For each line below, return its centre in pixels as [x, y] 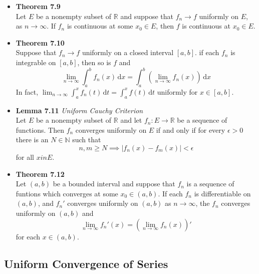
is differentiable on [222, 193]
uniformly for [177, 91]
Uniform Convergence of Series [86, 263]
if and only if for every [191, 129]
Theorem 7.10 [40, 42]
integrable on [36, 62]
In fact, [27, 91]
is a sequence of [210, 184]
